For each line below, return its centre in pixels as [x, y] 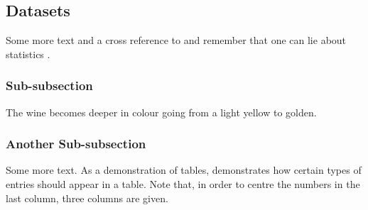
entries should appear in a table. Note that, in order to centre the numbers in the [183, 184]
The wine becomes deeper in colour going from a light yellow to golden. [161, 112]
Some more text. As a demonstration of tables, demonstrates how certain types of [184, 170]
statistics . [28, 54]
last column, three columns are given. [87, 198]
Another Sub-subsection [76, 144]
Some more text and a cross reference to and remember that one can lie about [176, 40]
